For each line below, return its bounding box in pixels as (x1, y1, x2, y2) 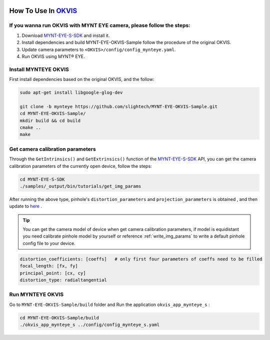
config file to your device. (22, 240, 75, 246)
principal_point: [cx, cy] (19, 270, 86, 276)
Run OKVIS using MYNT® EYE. (21, 53, 85, 59)
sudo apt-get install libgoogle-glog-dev (19, 90, 123, 95)
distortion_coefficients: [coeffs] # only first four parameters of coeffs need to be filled (19, 256, 262, 262)
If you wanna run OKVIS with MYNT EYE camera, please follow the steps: (9, 22, 190, 29)
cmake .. (19, 125, 41, 130)
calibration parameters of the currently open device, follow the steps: (9, 163, 152, 169)
